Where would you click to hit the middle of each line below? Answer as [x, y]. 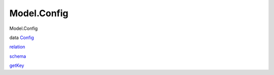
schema [18, 56]
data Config [22, 37]
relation [17, 47]
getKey [17, 65]
